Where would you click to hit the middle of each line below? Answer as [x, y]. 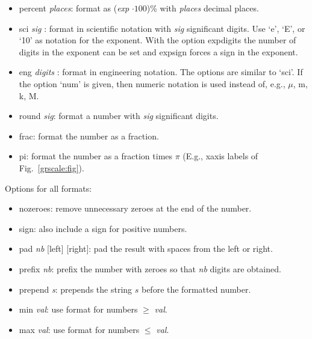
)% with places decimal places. [203, 8]
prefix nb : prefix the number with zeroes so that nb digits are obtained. [150, 268]
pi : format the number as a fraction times [96, 156]
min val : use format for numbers [78, 309]
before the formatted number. [196, 289]
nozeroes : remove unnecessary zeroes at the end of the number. [135, 208]
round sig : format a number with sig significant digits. [119, 116]
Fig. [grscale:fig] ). [51, 167]
